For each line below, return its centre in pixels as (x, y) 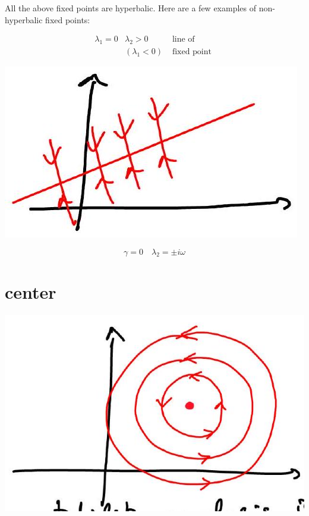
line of (183, 40)
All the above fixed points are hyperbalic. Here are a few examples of (131, 8)
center (31, 291)
